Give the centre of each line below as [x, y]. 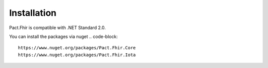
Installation [33, 13]
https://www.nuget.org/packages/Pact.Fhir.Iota [77, 55]
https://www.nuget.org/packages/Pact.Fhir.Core [77, 48]
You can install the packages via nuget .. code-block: [64, 36]
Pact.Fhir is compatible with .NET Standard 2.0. [58, 28]
